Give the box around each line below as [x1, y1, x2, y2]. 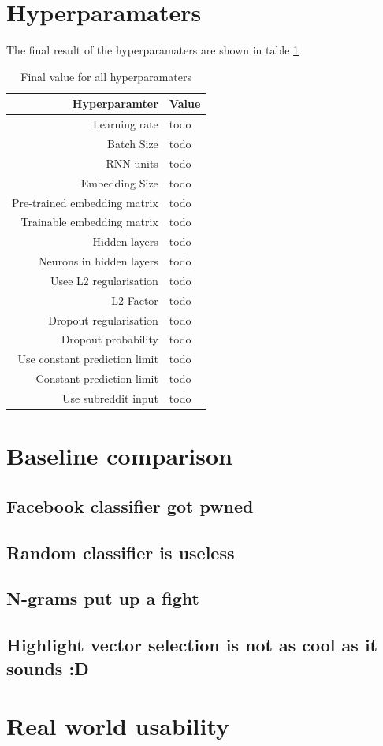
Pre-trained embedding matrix [12, 194, 158, 210]
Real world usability [6, 710, 230, 742]
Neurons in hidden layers [38, 253, 158, 269]
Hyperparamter [72, 95, 158, 112]
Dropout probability [61, 331, 158, 347]
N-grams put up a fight [6, 586, 199, 611]
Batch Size [107, 135, 158, 151]
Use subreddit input [61, 389, 158, 406]
